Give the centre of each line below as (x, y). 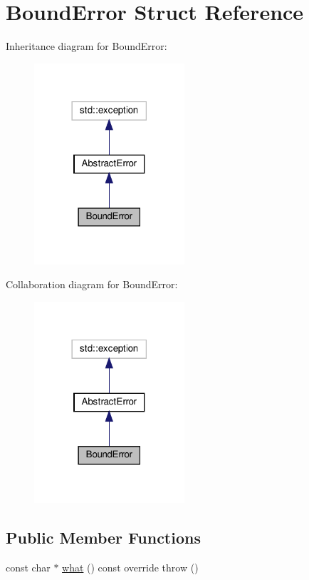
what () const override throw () (130, 567)
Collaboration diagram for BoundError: (92, 284)
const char (28, 567)
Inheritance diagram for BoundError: (87, 46)
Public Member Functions (103, 538)
